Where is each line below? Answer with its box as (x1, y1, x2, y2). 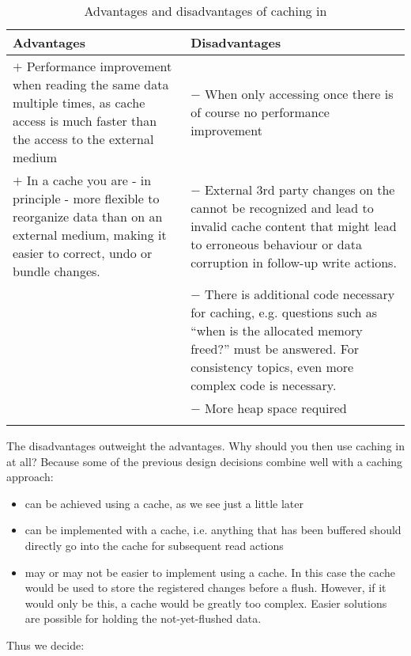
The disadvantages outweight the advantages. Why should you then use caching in (6, 438, 405, 453)
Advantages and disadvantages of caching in (84, 2, 327, 20)
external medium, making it (13, 226, 167, 244)
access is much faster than (13, 112, 157, 130)
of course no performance (190, 102, 330, 121)
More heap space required (204, 399, 347, 417)
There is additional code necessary (204, 285, 395, 303)
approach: (6, 468, 54, 485)
